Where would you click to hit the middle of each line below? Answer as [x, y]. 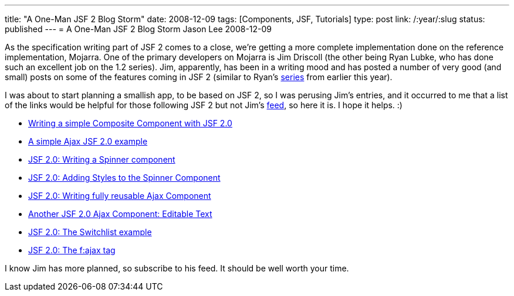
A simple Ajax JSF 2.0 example [88, 141]
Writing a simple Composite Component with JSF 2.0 [130, 123]
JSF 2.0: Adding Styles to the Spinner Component [124, 178]
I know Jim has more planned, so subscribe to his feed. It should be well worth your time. [177, 268]
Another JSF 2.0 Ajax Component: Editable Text [120, 214]
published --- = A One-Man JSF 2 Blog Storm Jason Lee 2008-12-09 [138, 29]
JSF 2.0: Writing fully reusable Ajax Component [120, 196]
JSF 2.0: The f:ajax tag [72, 250]
